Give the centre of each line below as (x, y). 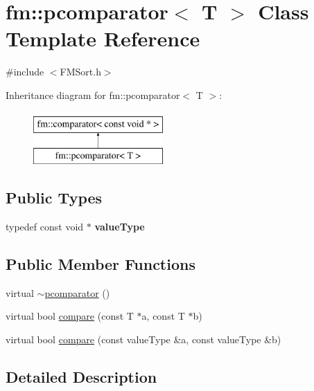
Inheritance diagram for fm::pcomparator (93, 94)
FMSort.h (80, 72)
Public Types (54, 198)
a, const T (163, 316)
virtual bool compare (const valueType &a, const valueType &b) (143, 339)
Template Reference (103, 38)
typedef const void (45, 226)
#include (25, 72)
